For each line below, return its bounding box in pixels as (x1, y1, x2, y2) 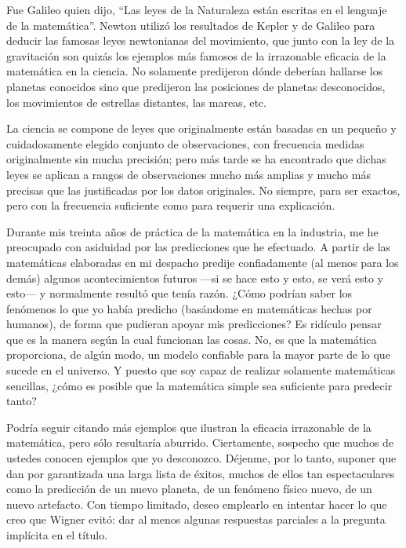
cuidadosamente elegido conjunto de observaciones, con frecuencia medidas (6, 135, 364, 152)
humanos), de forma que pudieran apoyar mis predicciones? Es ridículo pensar (6, 316, 382, 332)
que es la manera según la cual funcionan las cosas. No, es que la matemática (6, 331, 377, 347)
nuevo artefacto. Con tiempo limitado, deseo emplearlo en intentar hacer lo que (6, 495, 387, 512)
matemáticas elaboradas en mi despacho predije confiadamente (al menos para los (6, 254, 399, 270)
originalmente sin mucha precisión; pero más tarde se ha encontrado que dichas (6, 151, 386, 167)
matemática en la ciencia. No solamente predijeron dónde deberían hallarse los (6, 63, 383, 79)
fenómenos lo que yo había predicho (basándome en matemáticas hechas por (6, 300, 372, 316)
